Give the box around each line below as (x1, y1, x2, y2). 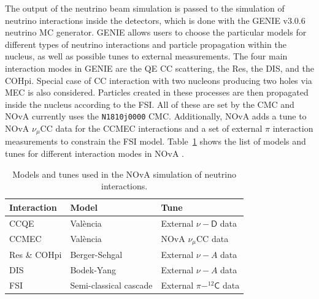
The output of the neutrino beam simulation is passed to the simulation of (5, 2, 285, 14)
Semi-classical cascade (70, 278, 153, 291)
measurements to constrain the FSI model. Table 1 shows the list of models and (5, 135, 306, 148)
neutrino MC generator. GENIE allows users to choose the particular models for (5, 26, 307, 39)
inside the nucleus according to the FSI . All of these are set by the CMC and (5, 97, 294, 110)
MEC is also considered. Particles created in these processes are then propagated (5, 86, 309, 99)
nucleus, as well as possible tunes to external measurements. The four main (5, 50, 288, 62)
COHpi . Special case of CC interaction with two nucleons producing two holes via (5, 74, 312, 86)
